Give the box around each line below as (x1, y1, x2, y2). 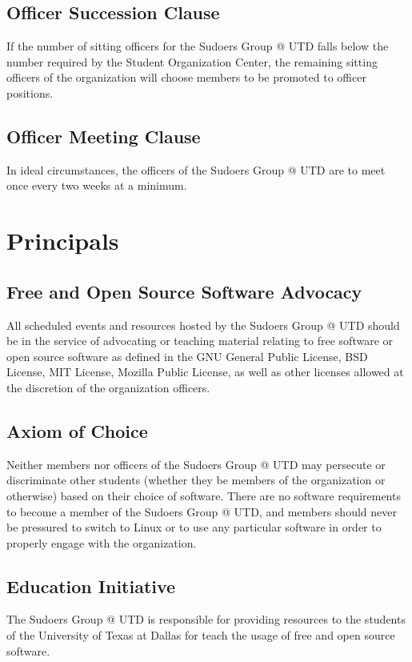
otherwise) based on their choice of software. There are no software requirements (6, 487, 401, 504)
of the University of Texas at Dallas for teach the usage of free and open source (6, 627, 395, 644)
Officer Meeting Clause (6, 123, 201, 148)
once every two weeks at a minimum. (6, 177, 187, 194)
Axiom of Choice (6, 418, 148, 443)
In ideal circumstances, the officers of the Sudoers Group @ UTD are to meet (6, 161, 386, 178)
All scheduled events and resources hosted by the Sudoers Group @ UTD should (6, 316, 400, 333)
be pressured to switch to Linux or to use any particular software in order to (6, 519, 382, 536)
